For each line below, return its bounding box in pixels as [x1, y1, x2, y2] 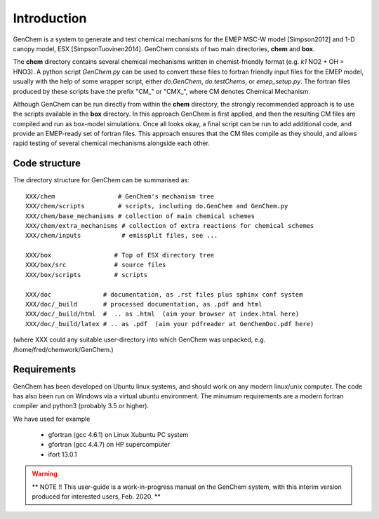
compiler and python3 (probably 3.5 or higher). [13, 402, 149, 410]
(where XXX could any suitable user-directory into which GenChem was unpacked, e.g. [13, 335, 266, 344]
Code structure [13, 158, 81, 170]
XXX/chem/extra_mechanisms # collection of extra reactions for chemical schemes [25, 222, 314, 229]
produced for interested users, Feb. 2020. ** [32, 492, 161, 501]
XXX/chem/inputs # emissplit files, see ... [25, 231, 218, 240]
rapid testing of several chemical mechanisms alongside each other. [13, 139, 211, 147]
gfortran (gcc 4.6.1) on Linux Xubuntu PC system [48, 431, 189, 439]
